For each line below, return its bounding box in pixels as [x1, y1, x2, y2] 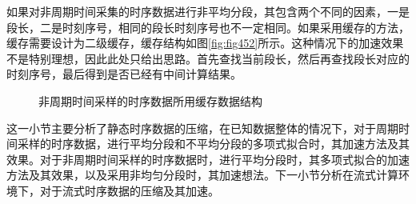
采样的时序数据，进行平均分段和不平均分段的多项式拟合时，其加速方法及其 [17, 135, 410, 152]
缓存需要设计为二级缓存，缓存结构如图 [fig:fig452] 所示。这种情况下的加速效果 [6, 34, 404, 51]
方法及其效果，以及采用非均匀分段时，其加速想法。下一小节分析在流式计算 [6, 166, 398, 183]
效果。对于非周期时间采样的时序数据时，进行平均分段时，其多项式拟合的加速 [6, 150, 410, 167]
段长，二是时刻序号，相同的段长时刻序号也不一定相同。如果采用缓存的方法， [6, 18, 410, 35]
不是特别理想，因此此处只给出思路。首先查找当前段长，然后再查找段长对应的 [6, 50, 410, 66]
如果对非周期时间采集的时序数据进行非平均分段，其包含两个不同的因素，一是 [6, 3, 410, 19]
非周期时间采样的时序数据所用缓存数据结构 [38, 92, 262, 109]
